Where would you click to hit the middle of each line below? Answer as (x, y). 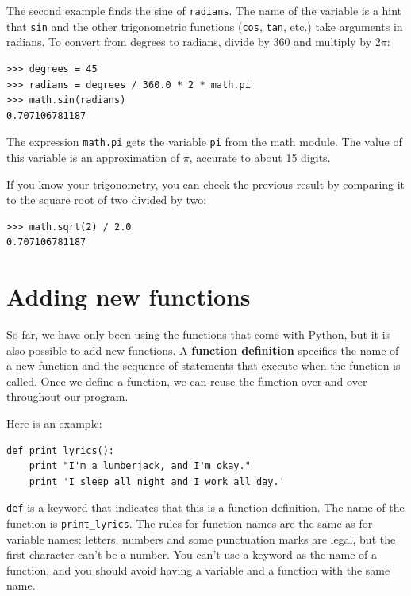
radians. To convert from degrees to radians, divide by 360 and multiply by (189, 42)
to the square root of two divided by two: (107, 200)
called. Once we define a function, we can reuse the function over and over (187, 381)
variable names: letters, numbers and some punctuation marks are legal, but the (201, 538)
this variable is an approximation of (93, 157)
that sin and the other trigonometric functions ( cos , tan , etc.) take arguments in (205, 26)
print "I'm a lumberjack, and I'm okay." (140, 466)
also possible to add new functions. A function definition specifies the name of (203, 350)
